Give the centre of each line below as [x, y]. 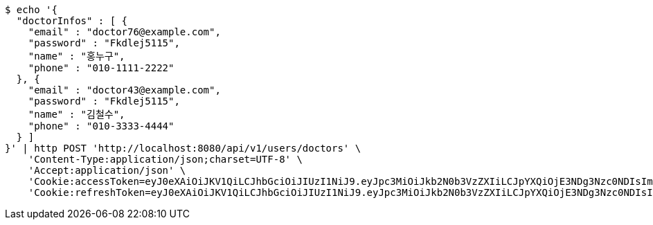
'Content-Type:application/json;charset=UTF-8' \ [165, 159]
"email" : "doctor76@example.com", [124, 32]
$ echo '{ [31, 10]
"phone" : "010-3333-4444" [101, 126]
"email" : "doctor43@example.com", [124, 90]
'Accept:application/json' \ [107, 170]
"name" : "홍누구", [77, 56]
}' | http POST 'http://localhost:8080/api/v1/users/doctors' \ [183, 148]
